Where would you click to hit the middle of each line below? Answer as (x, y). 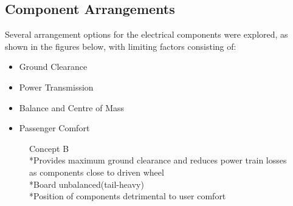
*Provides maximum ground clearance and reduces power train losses (158, 160)
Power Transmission (56, 87)
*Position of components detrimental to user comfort (128, 196)
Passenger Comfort (54, 128)
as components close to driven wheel (97, 172)
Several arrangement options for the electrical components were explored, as (146, 34)
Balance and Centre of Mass (72, 107)
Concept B (49, 148)
